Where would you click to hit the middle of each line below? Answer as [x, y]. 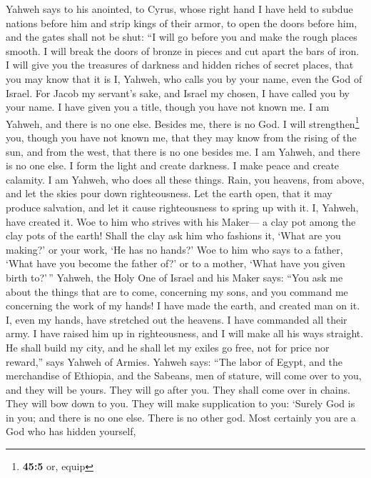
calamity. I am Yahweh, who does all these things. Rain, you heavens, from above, [185, 179]
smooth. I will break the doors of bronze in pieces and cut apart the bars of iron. [183, 50]
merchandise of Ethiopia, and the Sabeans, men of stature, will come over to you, [184, 375]
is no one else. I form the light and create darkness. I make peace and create [173, 165]
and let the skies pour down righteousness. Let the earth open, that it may [169, 193]
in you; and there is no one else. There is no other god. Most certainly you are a [181, 417]
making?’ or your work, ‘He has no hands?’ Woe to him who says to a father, [174, 249]
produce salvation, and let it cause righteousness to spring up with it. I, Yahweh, [182, 207]
